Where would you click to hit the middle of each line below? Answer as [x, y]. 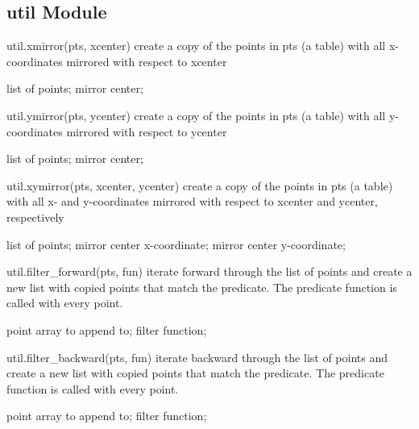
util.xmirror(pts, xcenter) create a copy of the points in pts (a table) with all [196, 46]
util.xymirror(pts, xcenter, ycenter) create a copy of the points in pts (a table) [200, 185]
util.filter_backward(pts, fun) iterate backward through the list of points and [197, 357]
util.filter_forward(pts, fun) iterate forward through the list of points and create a [209, 271]
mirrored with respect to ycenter [147, 131]
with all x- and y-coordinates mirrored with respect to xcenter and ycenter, [192, 201]
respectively [35, 217]
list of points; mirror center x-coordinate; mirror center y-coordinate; [176, 244]
